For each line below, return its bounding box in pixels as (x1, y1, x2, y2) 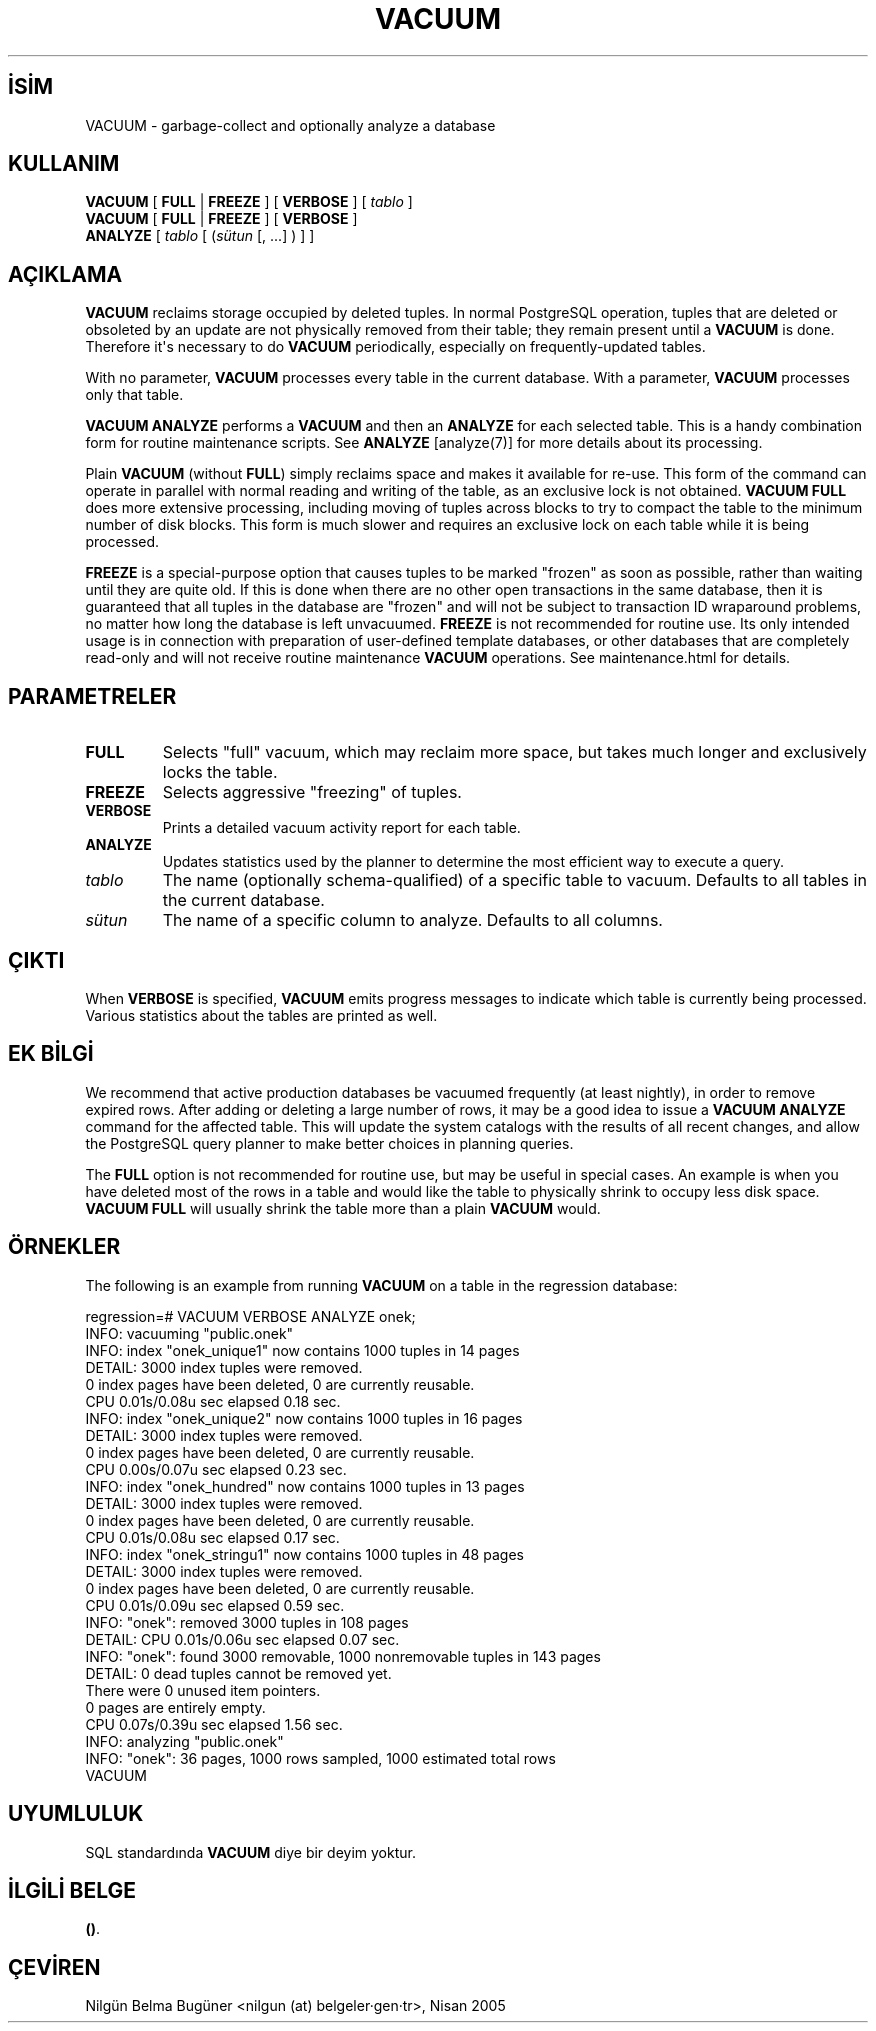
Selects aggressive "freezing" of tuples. (162, 782, 462, 803)
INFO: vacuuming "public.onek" (85, 1324, 294, 1342)
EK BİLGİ (8, 1041, 94, 1067)
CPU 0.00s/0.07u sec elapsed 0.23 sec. (85, 1460, 347, 1478)
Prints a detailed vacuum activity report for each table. (162, 819, 521, 837)
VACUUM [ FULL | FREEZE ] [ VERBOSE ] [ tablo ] (85, 193, 413, 211)
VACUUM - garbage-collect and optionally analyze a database (85, 116, 496, 134)
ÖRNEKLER (8, 1234, 121, 1260)
